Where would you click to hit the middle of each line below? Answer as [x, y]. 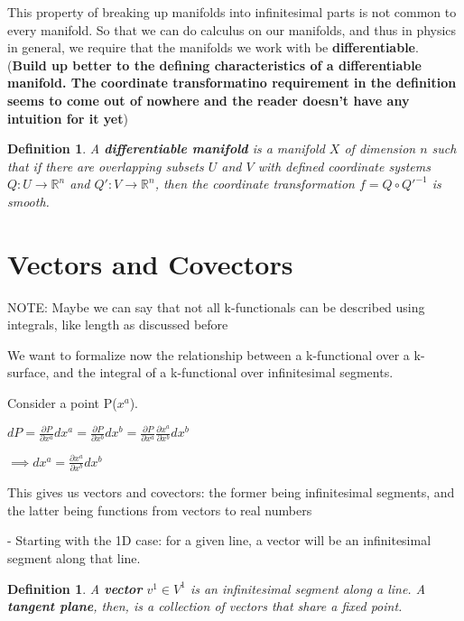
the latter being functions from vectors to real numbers [160, 510]
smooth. [28, 201]
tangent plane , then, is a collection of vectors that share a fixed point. [205, 606]
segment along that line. [74, 558]
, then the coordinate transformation [255, 184]
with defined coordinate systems [344, 166]
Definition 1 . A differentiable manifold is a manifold [166, 148]
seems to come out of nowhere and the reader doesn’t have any [209, 100]
